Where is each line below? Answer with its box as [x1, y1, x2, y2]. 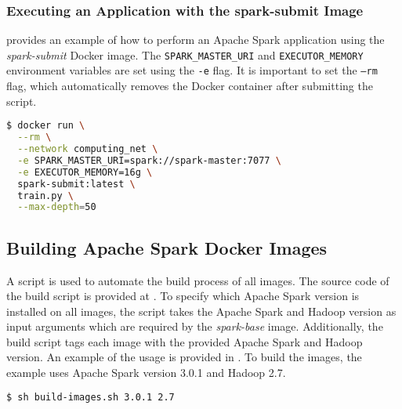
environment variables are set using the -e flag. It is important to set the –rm [6, 62, 378, 78]
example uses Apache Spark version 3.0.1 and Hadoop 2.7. [6, 364, 286, 381]
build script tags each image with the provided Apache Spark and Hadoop [6, 333, 363, 349]
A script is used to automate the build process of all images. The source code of [6, 272, 389, 288]
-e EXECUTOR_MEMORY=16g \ [17, 166, 153, 178]
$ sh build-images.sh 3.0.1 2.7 [6, 391, 175, 403]
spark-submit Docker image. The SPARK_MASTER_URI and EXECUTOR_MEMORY [6, 46, 364, 63]
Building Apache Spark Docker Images [6, 235, 328, 259]
